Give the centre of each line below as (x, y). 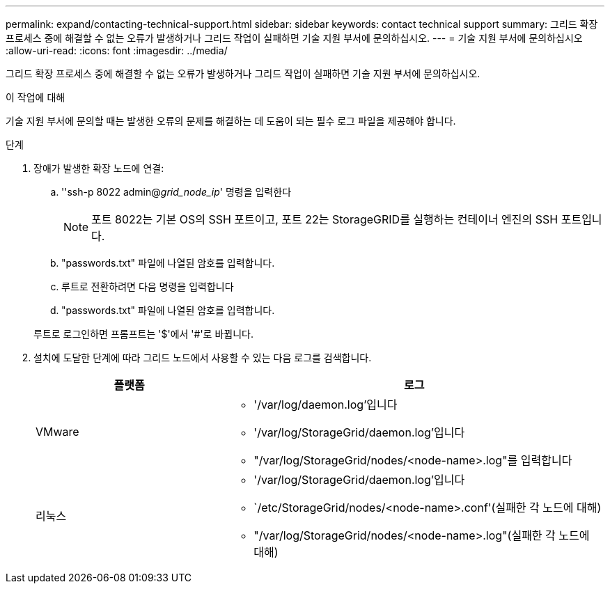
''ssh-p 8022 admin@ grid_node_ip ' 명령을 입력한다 (177, 192)
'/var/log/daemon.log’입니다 (326, 405)
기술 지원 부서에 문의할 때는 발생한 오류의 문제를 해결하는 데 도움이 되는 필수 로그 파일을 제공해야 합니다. (231, 121)
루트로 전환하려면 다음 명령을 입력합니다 (148, 286)
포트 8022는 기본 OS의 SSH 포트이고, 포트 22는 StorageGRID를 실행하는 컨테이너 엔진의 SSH (325, 219)
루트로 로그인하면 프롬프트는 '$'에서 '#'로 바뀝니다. (143, 334)
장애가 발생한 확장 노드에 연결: (99, 168)
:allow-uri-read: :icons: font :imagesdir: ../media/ (117, 50)
